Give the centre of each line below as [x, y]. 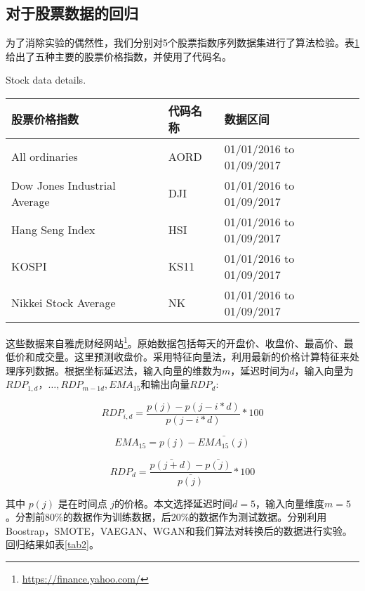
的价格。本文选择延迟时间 [174, 503]
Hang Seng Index [53, 230]
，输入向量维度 [290, 503]
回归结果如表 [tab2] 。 [53, 544]
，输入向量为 [324, 370]
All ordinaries [45, 157]
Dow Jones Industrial [64, 185]
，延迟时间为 [260, 370]
